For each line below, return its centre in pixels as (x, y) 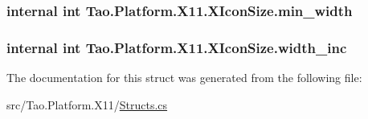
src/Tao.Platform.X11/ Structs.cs (87, 104)
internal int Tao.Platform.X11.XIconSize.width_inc (177, 47)
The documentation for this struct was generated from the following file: (184, 78)
